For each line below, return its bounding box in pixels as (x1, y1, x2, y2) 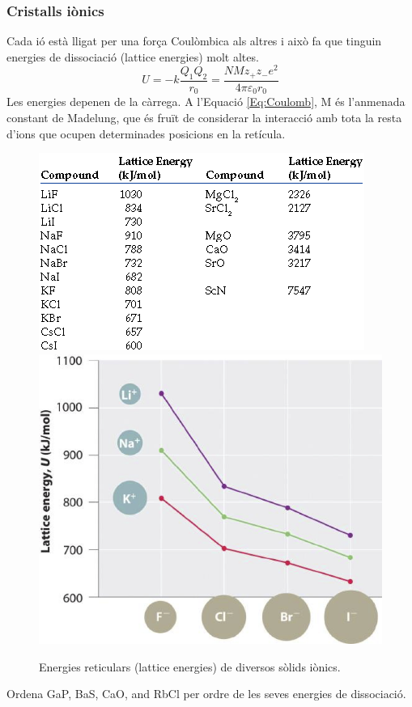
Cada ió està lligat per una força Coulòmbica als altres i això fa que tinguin (6, 32, 382, 49)
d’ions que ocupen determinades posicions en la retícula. (6, 125, 286, 142)
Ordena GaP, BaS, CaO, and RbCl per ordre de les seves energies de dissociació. (6, 685, 406, 702)
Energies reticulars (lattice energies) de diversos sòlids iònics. (39, 658, 341, 675)
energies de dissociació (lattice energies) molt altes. (6, 48, 259, 65)
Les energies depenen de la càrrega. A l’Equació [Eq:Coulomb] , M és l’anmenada (6, 93, 406, 110)
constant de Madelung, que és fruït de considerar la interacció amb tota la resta (6, 109, 402, 126)
